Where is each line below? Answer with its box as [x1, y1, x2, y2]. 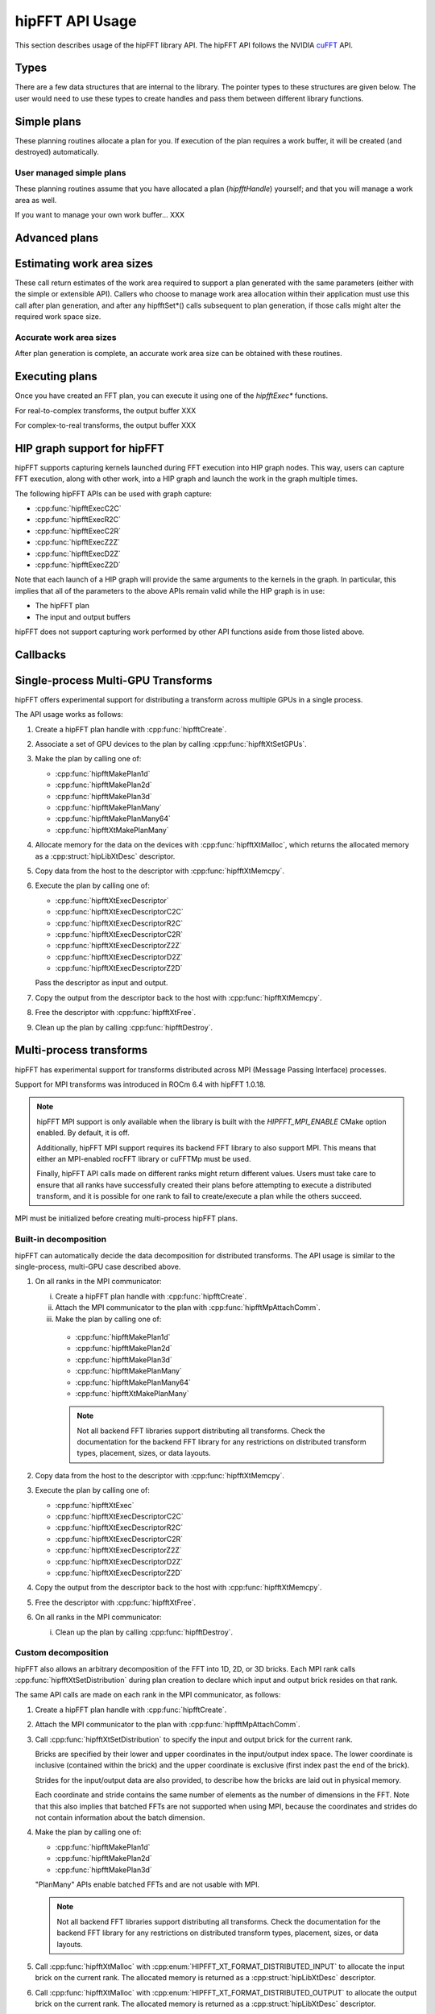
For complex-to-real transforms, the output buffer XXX [14, 420, 197, 430]
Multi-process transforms [14, 1043, 148, 1057]
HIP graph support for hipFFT [14, 441, 164, 455]
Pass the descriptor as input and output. [35, 978, 168, 988]
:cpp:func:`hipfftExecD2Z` [35, 549, 121, 558]
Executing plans [14, 370, 98, 383]
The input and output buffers [35, 612, 130, 622]
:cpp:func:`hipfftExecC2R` [35, 526, 121, 536]
